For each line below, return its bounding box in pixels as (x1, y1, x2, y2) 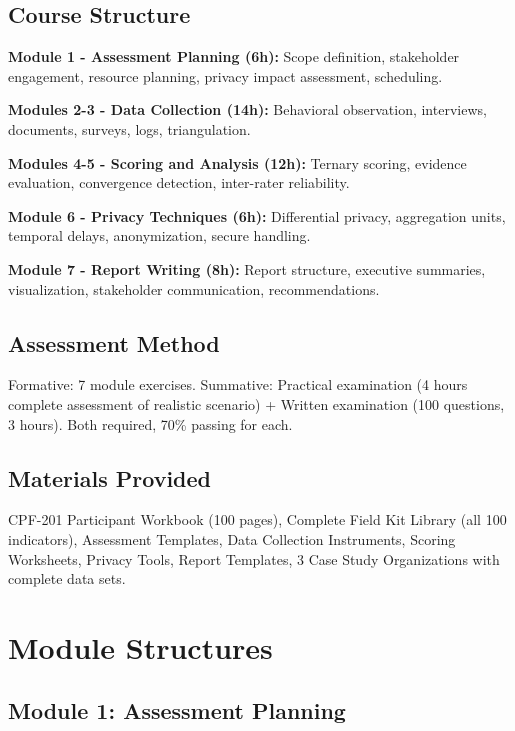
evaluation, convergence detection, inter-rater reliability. (8, 172, 350, 193)
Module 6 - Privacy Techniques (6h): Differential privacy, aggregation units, (8, 205, 506, 226)
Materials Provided (8, 462, 212, 493)
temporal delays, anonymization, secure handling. (8, 225, 311, 246)
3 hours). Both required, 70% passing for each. (8, 413, 293, 434)
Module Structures (8, 626, 273, 667)
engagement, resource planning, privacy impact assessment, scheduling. (8, 65, 443, 86)
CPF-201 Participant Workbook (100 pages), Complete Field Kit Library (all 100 (8, 509, 507, 530)
